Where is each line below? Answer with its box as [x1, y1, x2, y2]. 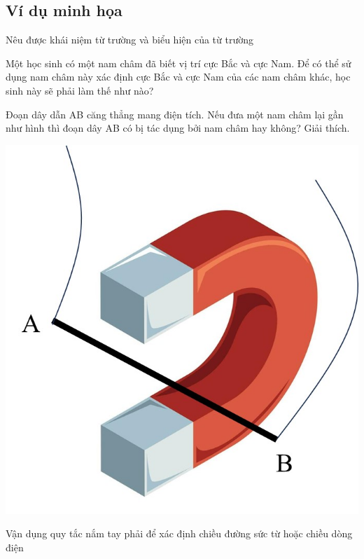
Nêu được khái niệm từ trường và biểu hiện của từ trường [6, 32, 254, 47]
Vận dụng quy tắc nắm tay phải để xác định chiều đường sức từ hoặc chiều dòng [6, 526, 353, 541]
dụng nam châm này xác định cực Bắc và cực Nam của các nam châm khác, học [6, 69, 351, 84]
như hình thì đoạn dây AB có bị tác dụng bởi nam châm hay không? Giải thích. [6, 120, 350, 135]
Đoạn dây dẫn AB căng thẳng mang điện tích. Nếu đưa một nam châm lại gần [6, 106, 344, 121]
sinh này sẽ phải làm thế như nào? [6, 83, 154, 97]
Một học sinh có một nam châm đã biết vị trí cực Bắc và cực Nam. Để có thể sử [6, 55, 351, 70]
